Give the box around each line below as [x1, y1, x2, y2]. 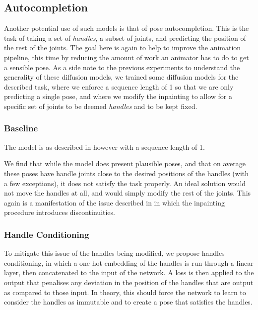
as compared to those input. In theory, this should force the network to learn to [4, 287, 246, 297]
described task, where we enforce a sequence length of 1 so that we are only [4, 81, 234, 92]
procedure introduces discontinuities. [4, 207, 115, 217]
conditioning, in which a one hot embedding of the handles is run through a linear [4, 257, 254, 268]
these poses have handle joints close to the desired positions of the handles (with [4, 168, 249, 178]
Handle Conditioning [4, 228, 89, 240]
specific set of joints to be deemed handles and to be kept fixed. [4, 101, 197, 111]
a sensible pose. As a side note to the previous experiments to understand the [4, 62, 240, 72]
